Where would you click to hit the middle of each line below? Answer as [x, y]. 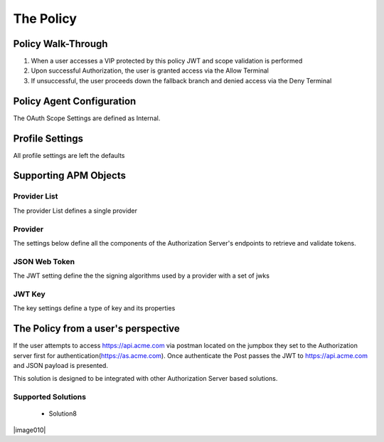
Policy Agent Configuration [75, 101]
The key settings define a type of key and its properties [94, 308]
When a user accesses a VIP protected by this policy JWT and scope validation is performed [167, 61]
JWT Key [29, 294]
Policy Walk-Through [60, 44]
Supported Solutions [50, 397]
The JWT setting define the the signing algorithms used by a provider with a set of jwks [142, 276]
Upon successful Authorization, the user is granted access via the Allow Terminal [150, 70]
